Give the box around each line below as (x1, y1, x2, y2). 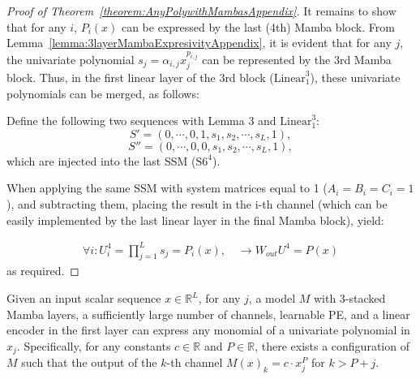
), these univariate (310, 68, 401, 85)
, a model (248, 290, 296, 307)
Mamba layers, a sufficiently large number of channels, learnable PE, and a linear (6, 305, 410, 322)
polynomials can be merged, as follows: (6, 84, 199, 101)
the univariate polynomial (6, 50, 135, 67)
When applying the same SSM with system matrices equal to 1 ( (6, 179, 328, 196)
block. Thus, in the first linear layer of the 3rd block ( (6, 68, 274, 85)
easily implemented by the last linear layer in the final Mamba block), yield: (6, 211, 384, 228)
